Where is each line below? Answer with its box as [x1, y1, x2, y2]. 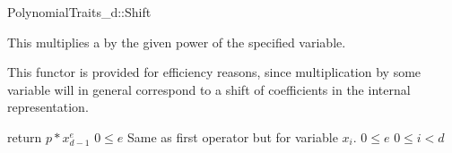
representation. [7, 98, 89, 116]
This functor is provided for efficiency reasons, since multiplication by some [7, 63, 422, 81]
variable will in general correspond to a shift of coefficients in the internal [7, 80, 411, 98]
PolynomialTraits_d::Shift [7, 3, 152, 21]
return [7, 127, 42, 146]
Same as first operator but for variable [126, 127, 338, 146]
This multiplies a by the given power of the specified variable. [7, 32, 346, 51]
